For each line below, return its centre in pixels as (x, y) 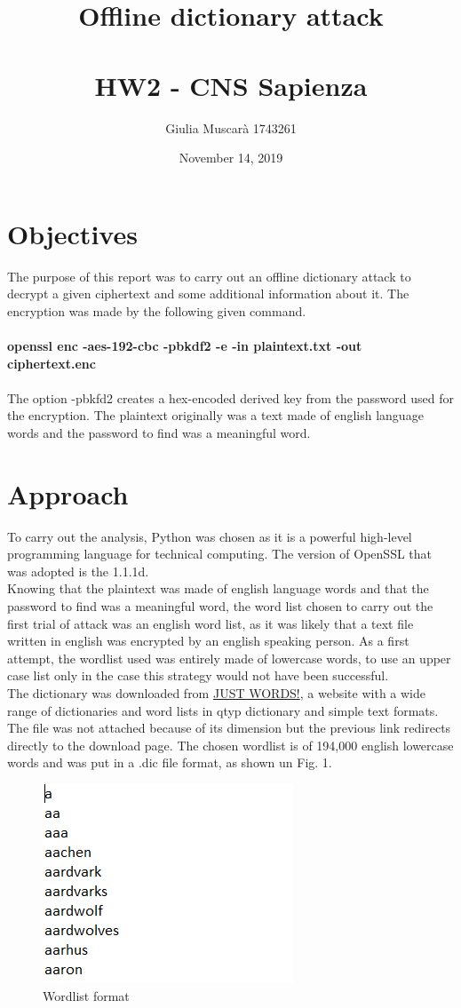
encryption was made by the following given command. (157, 310)
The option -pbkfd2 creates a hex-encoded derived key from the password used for (230, 397)
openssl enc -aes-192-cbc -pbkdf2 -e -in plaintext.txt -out (185, 345)
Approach (68, 493)
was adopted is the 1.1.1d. (78, 571)
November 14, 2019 (231, 158)
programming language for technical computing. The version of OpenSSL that (220, 554)
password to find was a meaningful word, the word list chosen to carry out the (220, 606)
